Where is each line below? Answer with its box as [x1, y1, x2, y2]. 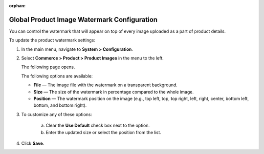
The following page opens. [21, 64, 75, 70]
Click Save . [21, 140, 44, 146]
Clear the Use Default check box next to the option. [45, 122, 150, 129]
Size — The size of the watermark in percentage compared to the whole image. [33, 89, 194, 95]
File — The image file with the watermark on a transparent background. [33, 82, 178, 88]
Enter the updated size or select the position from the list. [45, 129, 161, 135]
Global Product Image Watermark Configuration [9, 15, 158, 24]
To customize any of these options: [21, 111, 92, 117]
